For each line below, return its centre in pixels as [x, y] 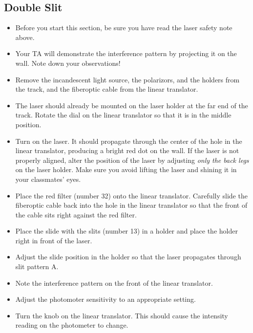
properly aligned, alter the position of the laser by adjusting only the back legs [132, 160]
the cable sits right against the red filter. [76, 214]
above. [25, 37]
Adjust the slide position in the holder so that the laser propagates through [128, 257]
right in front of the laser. [54, 240]
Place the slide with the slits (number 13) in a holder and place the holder [126, 231]
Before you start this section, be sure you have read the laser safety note [124, 28]
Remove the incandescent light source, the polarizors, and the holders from [127, 79]
